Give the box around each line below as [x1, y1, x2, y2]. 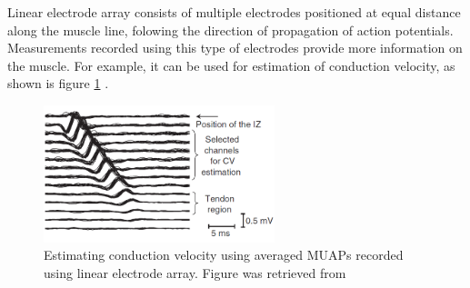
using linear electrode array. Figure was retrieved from [44, 263, 346, 282]
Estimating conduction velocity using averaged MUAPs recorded [44, 245, 404, 264]
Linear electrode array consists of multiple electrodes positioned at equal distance [7, 3, 461, 21]
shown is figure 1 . [7, 74, 109, 93]
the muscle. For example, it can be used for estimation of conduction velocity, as [7, 55, 455, 74]
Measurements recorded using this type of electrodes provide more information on [7, 38, 463, 57]
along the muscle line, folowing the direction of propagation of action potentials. [7, 20, 454, 39]
